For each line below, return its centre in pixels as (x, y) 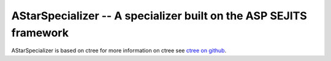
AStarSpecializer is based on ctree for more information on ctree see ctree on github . (119, 51)
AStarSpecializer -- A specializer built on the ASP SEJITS (159, 16)
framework (40, 33)
